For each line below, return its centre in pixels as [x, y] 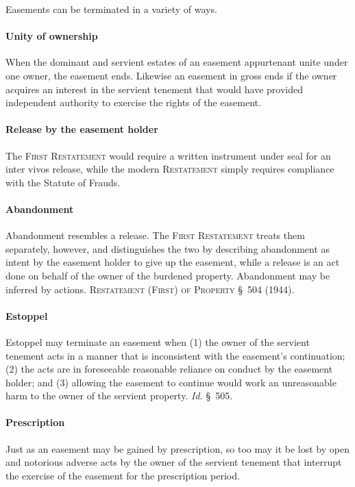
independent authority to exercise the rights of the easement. [133, 102]
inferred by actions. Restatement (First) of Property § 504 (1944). [150, 289]
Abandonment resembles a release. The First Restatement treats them [155, 235]
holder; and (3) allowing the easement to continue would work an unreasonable [171, 382]
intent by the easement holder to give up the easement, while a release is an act [173, 262]
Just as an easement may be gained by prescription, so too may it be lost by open [177, 448]
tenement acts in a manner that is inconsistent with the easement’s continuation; [175, 355]
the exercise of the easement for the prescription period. [123, 475]
